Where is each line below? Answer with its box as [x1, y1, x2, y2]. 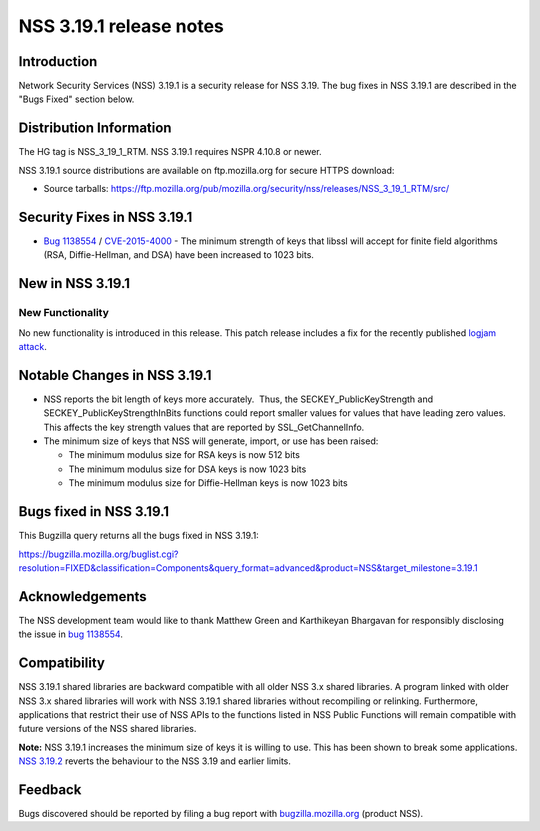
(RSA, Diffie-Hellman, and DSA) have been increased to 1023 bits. [43, 249, 315, 261]
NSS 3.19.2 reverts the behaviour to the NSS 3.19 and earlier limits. [18, 755, 292, 767]
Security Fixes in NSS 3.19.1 [18, 208, 193, 225]
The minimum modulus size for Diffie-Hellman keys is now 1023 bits [68, 477, 349, 489]
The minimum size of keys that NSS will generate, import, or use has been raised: [43, 435, 379, 447]
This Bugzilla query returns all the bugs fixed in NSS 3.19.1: [18, 530, 259, 542]
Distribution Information [18, 120, 172, 137]
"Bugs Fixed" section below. [18, 93, 135, 105]
